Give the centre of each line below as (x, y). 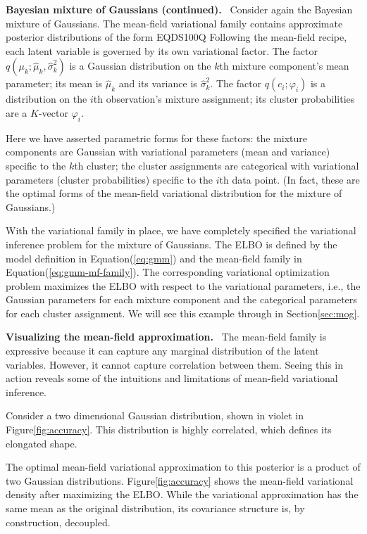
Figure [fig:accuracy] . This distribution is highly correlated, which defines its (169, 430)
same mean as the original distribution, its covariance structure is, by (155, 508)
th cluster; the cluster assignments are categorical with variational (217, 165)
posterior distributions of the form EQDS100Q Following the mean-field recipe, (176, 37)
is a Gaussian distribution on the (140, 66)
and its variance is (158, 83)
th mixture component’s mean (284, 66)
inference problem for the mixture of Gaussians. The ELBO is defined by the (172, 244)
